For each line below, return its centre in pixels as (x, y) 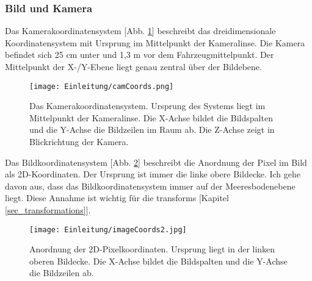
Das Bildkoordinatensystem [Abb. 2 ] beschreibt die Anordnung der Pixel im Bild (156, 162)
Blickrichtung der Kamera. (79, 142)
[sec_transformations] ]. (48, 210)
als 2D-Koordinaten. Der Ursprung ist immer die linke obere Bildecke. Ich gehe (153, 174)
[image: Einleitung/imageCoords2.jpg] (108, 229)
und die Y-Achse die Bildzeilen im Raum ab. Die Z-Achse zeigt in (152, 130)
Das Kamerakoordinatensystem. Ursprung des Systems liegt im (147, 106)
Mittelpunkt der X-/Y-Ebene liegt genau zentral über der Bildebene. (133, 66)
